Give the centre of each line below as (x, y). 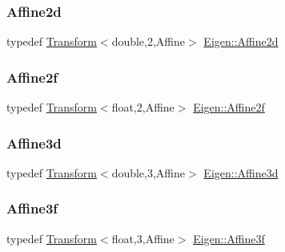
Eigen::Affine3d (241, 172)
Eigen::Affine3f (229, 238)
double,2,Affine (149, 41)
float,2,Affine (143, 107)
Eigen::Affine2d (241, 41)
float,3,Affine (143, 238)
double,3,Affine (149, 172)
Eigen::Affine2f (229, 107)
